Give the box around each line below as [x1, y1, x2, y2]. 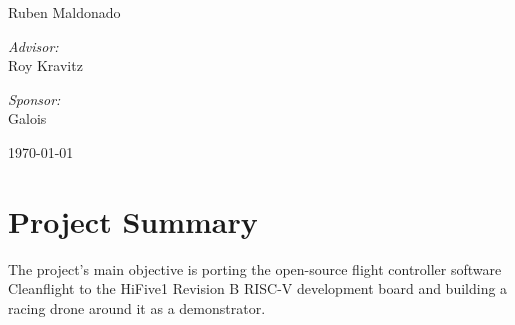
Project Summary [8, 200, 258, 241]
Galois [8, 108, 47, 129]
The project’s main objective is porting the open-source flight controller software [8, 258, 502, 279]
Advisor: [8, 35, 59, 56]
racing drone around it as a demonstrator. [8, 297, 266, 318]
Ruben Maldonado [8, 2, 121, 22]
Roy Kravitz [8, 55, 83, 76]
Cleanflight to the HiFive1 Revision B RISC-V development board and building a [8, 278, 508, 299]
